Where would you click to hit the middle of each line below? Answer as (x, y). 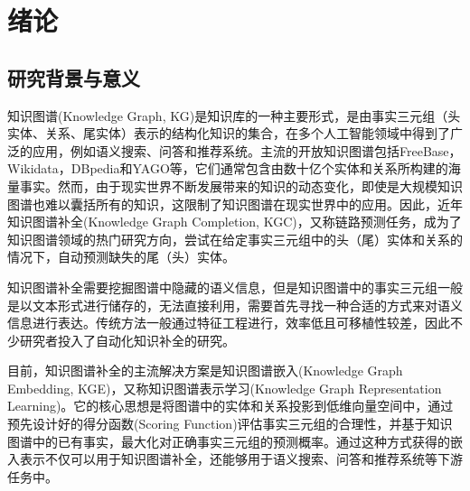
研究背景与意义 (74, 77)
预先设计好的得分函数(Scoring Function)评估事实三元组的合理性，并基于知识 (230, 424)
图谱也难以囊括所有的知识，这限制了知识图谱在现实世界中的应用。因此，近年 (235, 204)
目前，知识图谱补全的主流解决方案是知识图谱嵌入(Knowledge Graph (205, 371)
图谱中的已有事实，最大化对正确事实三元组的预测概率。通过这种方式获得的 (229, 441)
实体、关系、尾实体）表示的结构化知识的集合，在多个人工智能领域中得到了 (229, 133)
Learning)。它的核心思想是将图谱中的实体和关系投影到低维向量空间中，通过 (230, 406)
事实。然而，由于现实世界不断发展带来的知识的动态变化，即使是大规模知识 (241, 185)
